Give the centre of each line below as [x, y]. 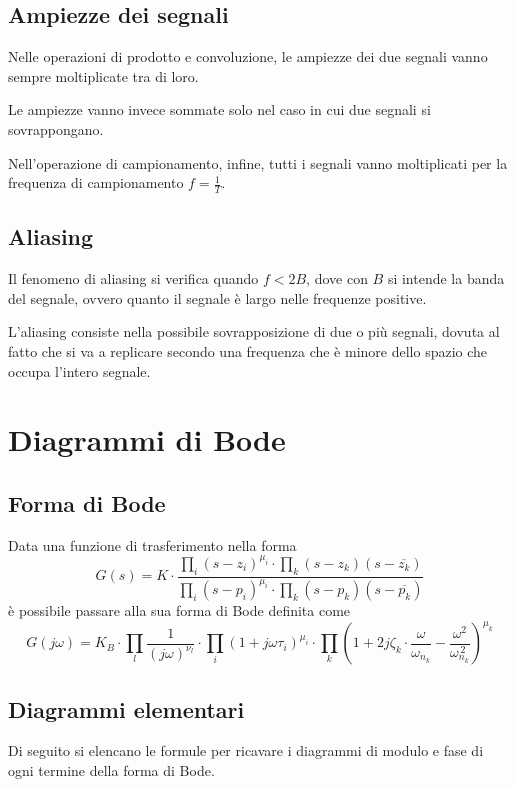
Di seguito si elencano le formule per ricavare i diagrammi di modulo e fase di [246, 750]
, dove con [337, 278]
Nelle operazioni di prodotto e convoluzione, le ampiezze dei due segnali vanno [248, 56]
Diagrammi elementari [126, 708]
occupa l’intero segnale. [79, 370]
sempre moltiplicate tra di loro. [103, 75]
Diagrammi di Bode [147, 439]
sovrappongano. [56, 128]
